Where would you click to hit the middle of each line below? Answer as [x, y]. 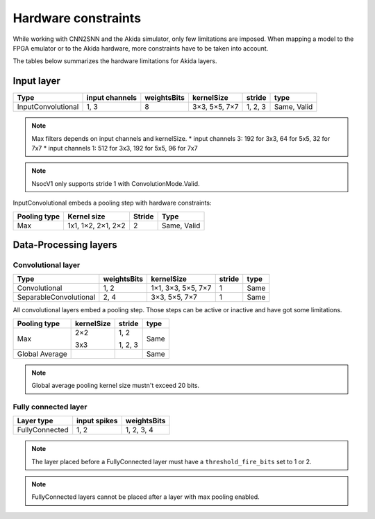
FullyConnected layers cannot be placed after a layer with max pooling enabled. [145, 497]
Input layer [36, 81]
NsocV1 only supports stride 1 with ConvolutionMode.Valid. [116, 183]
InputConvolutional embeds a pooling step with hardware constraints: [112, 203]
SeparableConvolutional [56, 297]
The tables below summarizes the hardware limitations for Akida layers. [115, 61]
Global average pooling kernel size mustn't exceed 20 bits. [116, 386]
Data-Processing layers [65, 245]
